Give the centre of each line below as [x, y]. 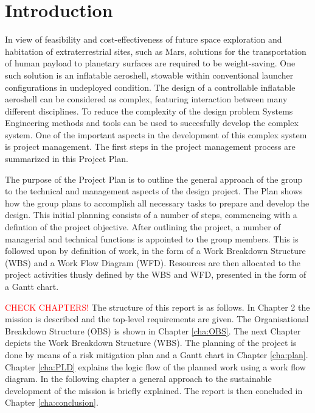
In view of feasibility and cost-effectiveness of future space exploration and [144, 39]
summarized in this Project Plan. [67, 159]
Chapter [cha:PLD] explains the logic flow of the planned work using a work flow [155, 366]
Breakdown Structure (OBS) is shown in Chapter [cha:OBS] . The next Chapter [153, 330]
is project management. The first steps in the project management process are [150, 146]
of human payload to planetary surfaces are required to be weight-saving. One [150, 63]
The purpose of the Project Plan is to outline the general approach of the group [154, 179]
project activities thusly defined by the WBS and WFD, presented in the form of [156, 274]
